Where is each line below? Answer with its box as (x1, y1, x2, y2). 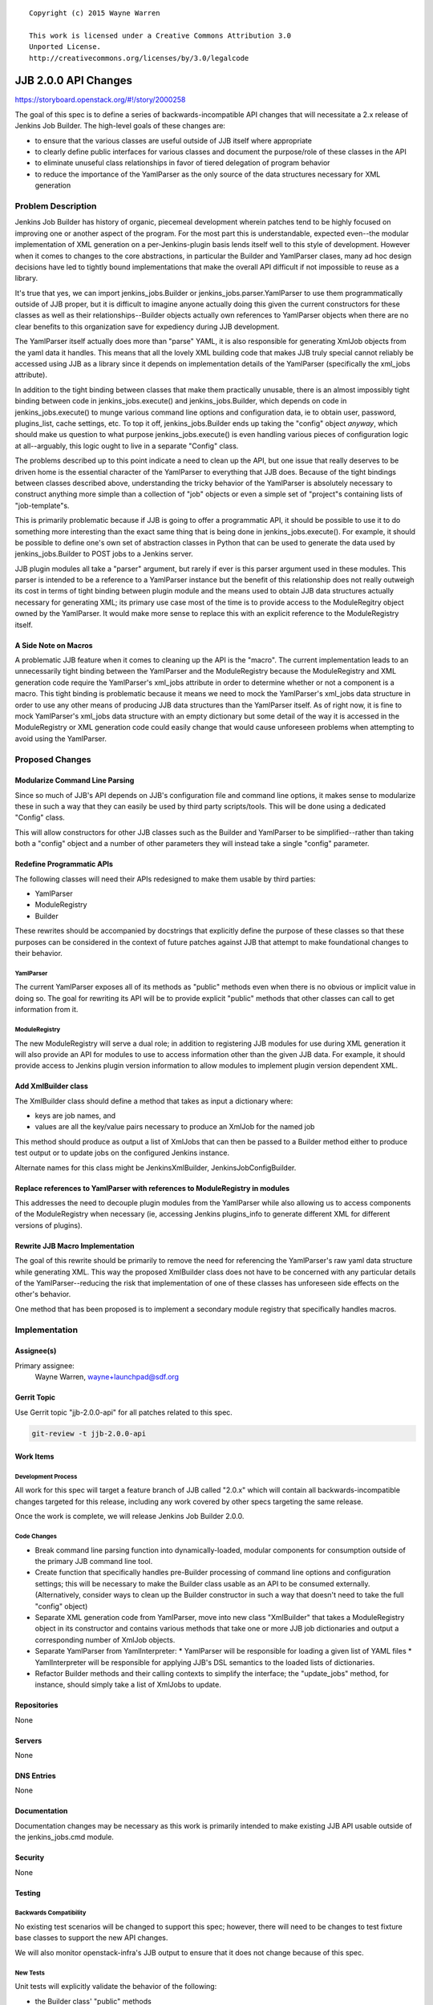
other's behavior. (14, 1290, 71, 1299)
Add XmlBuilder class (14, 1081, 88, 1091)
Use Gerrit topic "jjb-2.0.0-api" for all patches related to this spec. (14, 1408, 233, 1417)
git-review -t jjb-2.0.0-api (31, 1428, 147, 1438)
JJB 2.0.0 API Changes (14, 74, 132, 87)
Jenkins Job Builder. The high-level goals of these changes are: (14, 121, 226, 131)
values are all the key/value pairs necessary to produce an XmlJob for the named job (34, 1122, 315, 1132)
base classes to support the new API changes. (14, 1933, 168, 1942)
